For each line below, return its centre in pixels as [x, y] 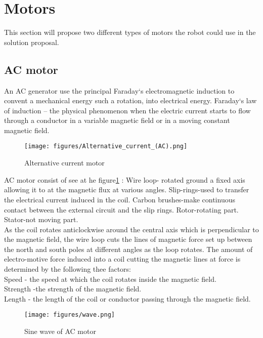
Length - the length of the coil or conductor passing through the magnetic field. [127, 298]
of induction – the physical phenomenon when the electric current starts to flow [127, 110]
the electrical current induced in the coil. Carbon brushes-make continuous [120, 199]
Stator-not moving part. [41, 219]
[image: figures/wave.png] [70, 315]
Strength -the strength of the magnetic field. [73, 289]
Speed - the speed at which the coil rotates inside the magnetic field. [110, 279]
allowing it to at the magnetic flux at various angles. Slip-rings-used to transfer [127, 189]
